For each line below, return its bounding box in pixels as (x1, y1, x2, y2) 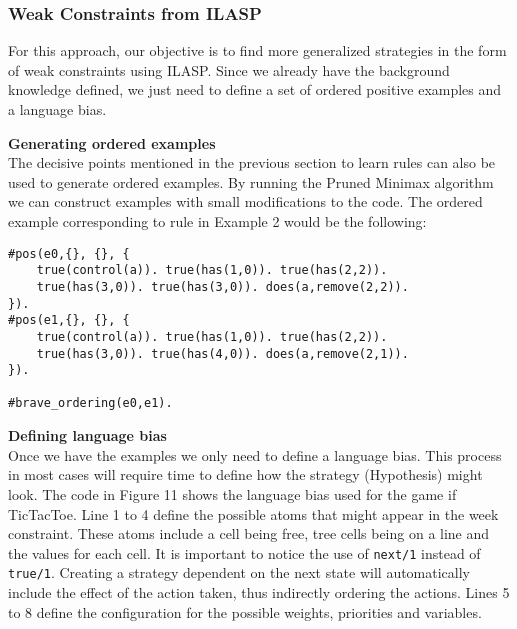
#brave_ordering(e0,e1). (8, 396, 173, 411)
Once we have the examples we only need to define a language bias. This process (8, 444, 502, 465)
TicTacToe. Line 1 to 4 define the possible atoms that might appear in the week (8, 503, 499, 524)
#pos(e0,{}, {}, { (8, 246, 130, 261)
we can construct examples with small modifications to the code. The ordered (8, 191, 483, 212)
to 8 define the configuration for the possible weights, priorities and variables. (8, 601, 482, 622)
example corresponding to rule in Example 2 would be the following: (8, 210, 427, 231)
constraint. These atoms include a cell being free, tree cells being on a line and (8, 523, 490, 544)
